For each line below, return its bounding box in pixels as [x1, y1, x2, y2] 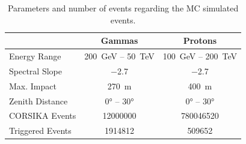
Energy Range [9, 50, 61, 62]
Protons [183, 34, 217, 47]
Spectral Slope [9, 64, 62, 77]
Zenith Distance [9, 94, 68, 107]
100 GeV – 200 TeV [162, 50, 238, 62]
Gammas [100, 34, 138, 47]
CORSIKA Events [9, 109, 76, 122]
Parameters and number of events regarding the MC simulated [7, 2, 239, 14]
